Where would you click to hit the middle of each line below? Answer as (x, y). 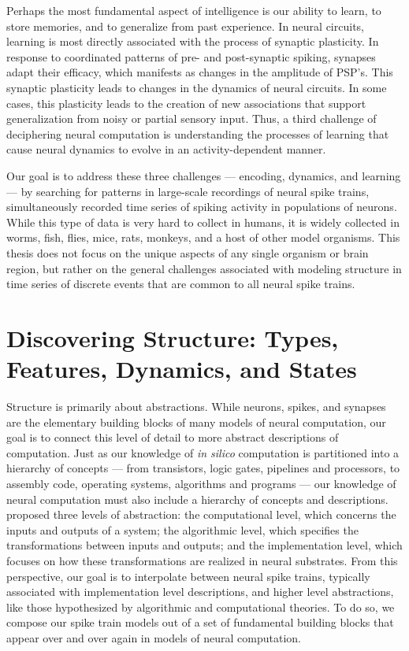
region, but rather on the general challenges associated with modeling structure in (204, 268)
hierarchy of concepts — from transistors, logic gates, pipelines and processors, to (203, 468)
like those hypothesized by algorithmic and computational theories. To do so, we (201, 607)
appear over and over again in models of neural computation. (154, 637)
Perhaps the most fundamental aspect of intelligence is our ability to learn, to (194, 10)
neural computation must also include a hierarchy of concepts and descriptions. (197, 499)
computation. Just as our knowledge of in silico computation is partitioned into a (203, 452)
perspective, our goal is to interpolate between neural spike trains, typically (188, 576)
